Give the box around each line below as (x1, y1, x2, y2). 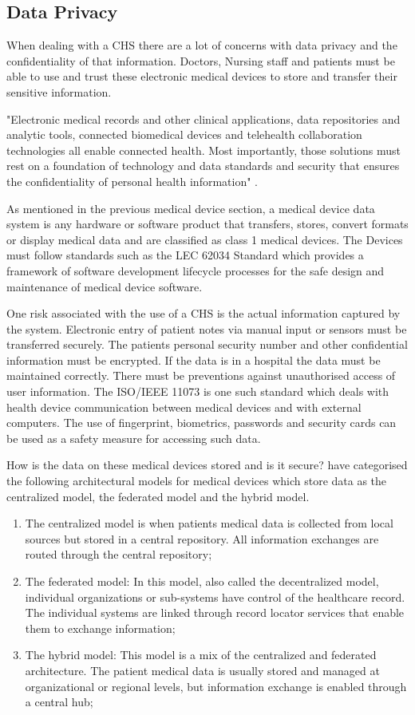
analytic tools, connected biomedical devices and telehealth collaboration (6, 126, 362, 143)
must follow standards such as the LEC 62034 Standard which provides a (6, 247, 364, 263)
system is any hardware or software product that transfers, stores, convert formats (6, 215, 409, 232)
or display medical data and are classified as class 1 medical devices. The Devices (6, 231, 403, 247)
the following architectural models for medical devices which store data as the (6, 472, 387, 489)
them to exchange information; (25, 619, 176, 636)
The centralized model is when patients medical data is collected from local (25, 515, 393, 531)
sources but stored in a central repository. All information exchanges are (25, 530, 379, 547)
